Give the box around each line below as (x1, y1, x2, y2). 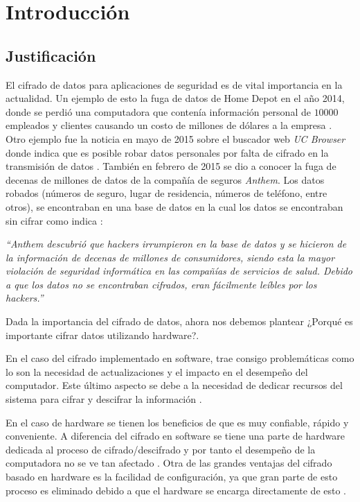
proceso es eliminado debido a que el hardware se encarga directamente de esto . (6, 483, 347, 497)
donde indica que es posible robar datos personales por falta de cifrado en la (6, 145, 329, 159)
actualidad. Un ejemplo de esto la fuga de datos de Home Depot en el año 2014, (6, 91, 345, 105)
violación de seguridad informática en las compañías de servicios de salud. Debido (6, 263, 353, 278)
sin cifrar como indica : (6, 213, 103, 227)
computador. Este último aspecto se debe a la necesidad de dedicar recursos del (6, 378, 343, 392)
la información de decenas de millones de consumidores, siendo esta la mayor (6, 250, 335, 264)
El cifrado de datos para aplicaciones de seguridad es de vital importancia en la (6, 77, 343, 92)
